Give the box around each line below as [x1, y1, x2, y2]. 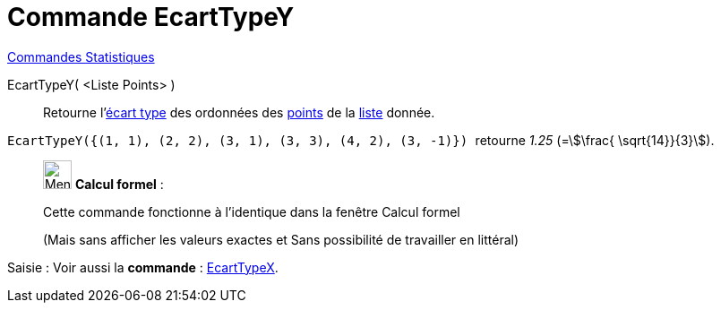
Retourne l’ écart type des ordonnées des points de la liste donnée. [43, 104, 435, 120]
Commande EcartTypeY [7, 2, 295, 32]
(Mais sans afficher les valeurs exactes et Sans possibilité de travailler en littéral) [43, 231, 519, 247]
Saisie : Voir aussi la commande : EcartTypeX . [7, 259, 279, 275]
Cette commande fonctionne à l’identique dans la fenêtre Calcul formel [43, 203, 460, 220]
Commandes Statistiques [7, 48, 155, 65]
